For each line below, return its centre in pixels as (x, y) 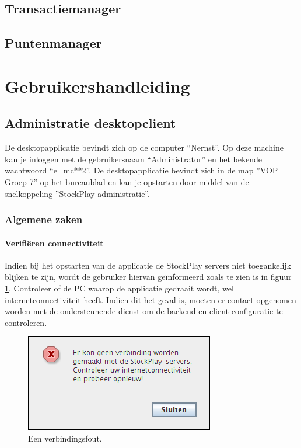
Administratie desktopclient (90, 123)
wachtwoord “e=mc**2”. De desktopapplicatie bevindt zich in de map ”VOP (141, 170)
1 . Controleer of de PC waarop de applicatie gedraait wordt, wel (119, 288)
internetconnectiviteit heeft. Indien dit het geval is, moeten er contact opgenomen (150, 299)
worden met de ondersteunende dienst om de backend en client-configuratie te (144, 311)
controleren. (26, 322)
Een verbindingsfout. (65, 438)
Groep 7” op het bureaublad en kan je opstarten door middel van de (127, 181)
